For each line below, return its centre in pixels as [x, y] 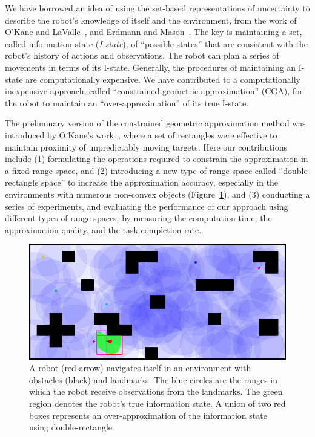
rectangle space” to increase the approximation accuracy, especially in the [142, 182]
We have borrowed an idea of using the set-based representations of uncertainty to [157, 8]
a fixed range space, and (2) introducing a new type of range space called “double [156, 170]
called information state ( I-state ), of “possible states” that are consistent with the [157, 43]
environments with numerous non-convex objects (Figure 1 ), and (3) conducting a [157, 194]
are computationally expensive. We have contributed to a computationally [163, 79]
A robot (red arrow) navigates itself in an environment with [140, 368]
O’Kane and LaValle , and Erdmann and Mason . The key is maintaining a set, [154, 32]
